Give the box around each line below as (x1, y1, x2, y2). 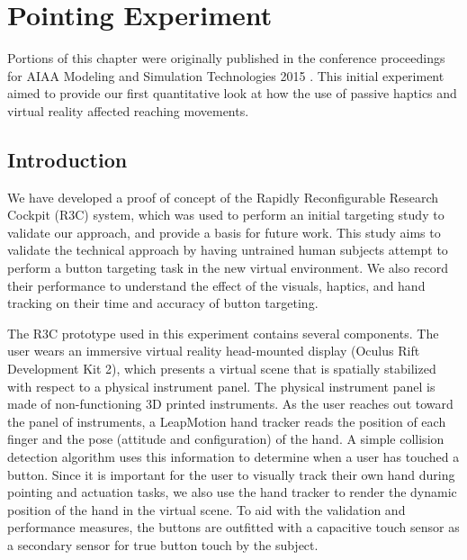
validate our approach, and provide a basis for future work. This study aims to (7, 222, 441, 241)
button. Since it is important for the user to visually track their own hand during (7, 465, 455, 483)
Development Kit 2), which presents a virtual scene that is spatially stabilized (7, 359, 436, 378)
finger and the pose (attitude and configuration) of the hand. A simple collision (7, 429, 445, 448)
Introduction (7, 145, 128, 173)
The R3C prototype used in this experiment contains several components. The (7, 323, 439, 342)
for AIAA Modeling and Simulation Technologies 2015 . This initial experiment (7, 66, 445, 85)
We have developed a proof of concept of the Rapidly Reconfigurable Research (7, 187, 439, 206)
